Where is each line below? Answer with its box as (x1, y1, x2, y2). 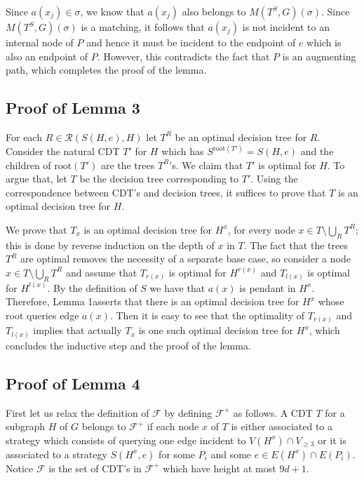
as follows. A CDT (233, 405, 313, 420)
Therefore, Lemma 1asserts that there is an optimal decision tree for (6, 294, 299, 309)
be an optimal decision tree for (175, 129, 307, 144)
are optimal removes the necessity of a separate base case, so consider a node (20, 251, 351, 266)
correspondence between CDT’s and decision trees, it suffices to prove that (6, 185, 326, 199)
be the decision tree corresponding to (79, 171, 239, 186)
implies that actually (33, 323, 122, 338)
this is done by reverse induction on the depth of (6, 237, 215, 252)
